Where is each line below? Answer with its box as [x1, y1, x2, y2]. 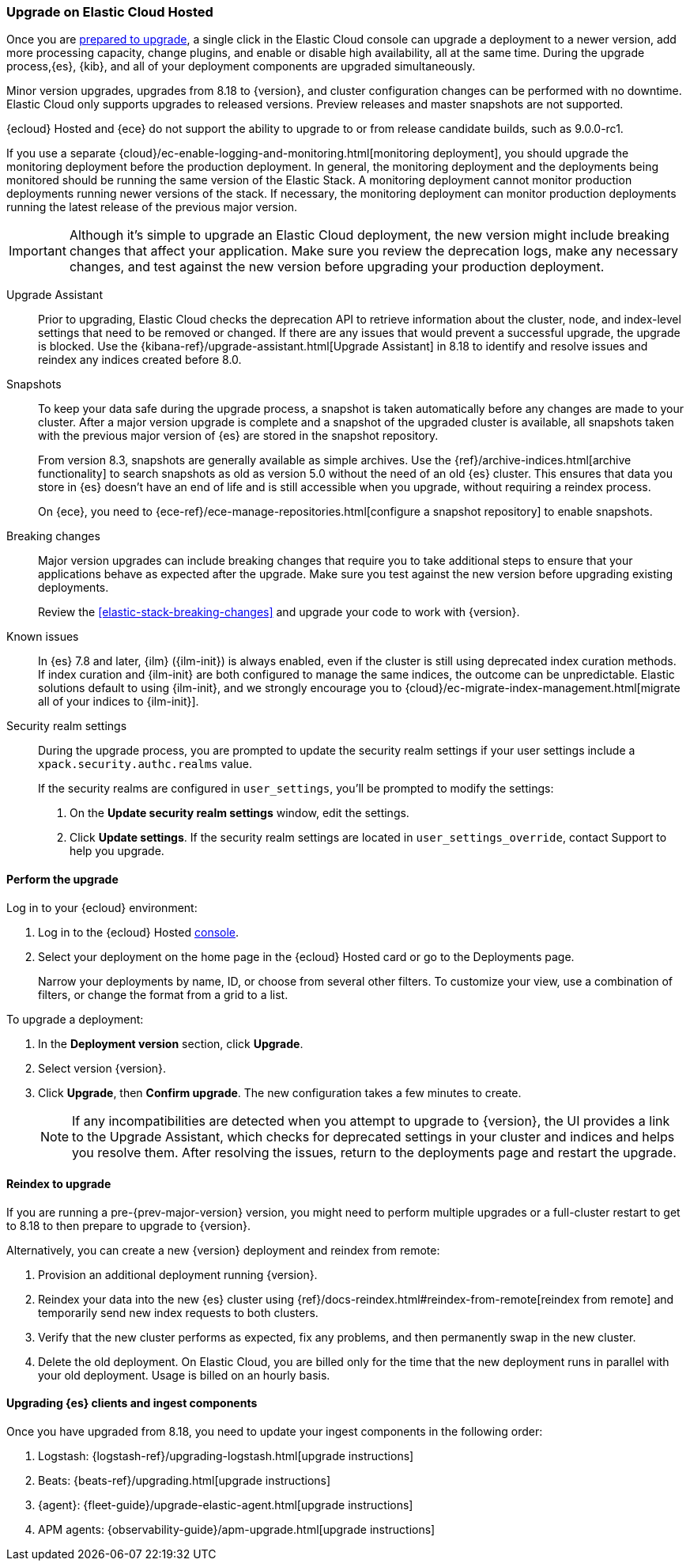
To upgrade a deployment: [6, 1012, 144, 1026]
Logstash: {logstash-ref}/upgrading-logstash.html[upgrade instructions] [38, 1449, 414, 1463]
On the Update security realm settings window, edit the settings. [70, 806, 409, 820]
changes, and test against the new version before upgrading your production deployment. [69, 259, 605, 275]
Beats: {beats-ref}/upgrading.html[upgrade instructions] [38, 1474, 331, 1488]
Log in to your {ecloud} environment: [6, 900, 198, 914]
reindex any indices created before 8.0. [38, 353, 242, 367]
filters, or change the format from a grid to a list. [38, 987, 288, 1001]
